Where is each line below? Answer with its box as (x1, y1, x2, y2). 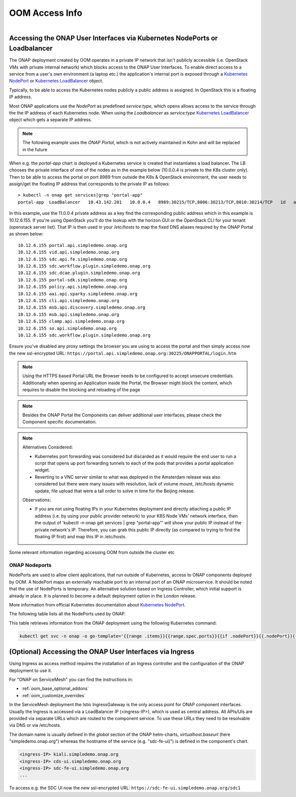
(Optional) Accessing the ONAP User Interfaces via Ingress (9, 647, 195, 656)
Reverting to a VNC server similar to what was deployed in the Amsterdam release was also (35, 474, 221, 480)
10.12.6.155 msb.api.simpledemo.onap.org (18, 312, 119, 317)
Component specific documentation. (22, 419, 97, 425)
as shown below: (9, 231, 44, 237)
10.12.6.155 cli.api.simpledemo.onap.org (18, 298, 119, 303)
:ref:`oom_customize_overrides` (21, 692, 86, 698)
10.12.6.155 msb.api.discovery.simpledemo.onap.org (18, 305, 146, 311)
